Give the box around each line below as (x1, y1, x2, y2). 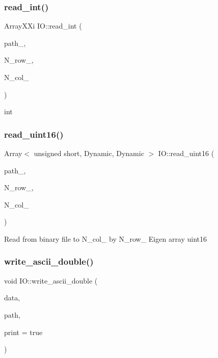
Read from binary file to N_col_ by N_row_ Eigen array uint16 (4, 233, 207, 244)
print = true (4, 326, 43, 337)
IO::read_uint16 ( (158, 148, 214, 158)
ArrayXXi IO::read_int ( (4, 20, 82, 31)
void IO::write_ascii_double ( (4, 275, 98, 286)
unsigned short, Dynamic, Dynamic (34, 148, 144, 158)
